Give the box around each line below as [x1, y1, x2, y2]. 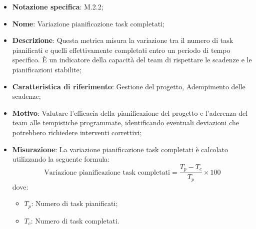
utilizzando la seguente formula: [12, 154, 109, 164]
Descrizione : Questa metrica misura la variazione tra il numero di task [12, 35, 233, 45]
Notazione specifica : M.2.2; [12, 1, 103, 11]
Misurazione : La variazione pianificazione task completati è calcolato [12, 144, 228, 154]
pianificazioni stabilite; [12, 64, 81, 74]
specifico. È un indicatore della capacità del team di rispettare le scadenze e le [12, 54, 252, 65]
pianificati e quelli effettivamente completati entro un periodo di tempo [12, 44, 230, 55]
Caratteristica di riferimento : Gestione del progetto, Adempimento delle [12, 81, 245, 91]
